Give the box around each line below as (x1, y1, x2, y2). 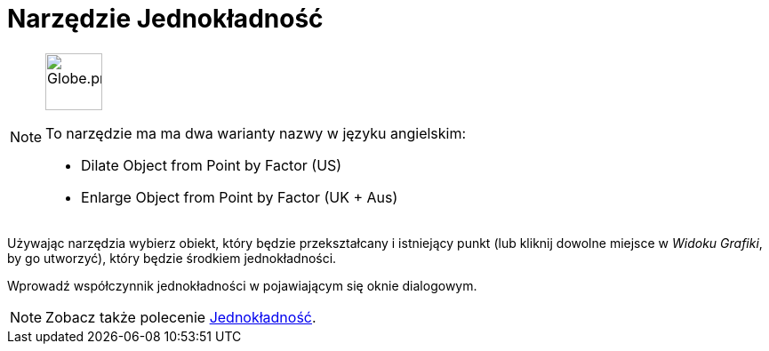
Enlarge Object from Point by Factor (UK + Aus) (81, 187, 398, 206)
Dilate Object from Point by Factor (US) (81, 156, 342, 174)
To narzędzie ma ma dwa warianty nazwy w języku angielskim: (45, 124, 467, 142)
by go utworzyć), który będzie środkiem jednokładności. (7, 250, 337, 266)
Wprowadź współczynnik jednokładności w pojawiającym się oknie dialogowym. (7, 277, 477, 293)
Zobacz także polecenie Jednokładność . (45, 307, 316, 326)
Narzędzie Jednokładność (7, 4, 324, 34)
